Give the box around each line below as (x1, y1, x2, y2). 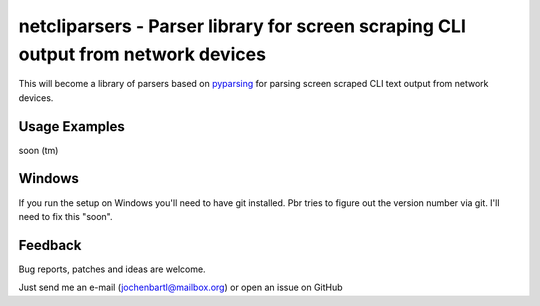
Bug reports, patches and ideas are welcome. (18, 263, 206, 275)
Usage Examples (18, 118, 125, 135)
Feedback (18, 236, 82, 254)
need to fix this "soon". (18, 210, 113, 222)
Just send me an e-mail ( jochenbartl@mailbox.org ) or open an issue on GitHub (18, 281, 344, 294)
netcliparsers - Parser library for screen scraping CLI (18, 15, 467, 37)
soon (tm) (18, 144, 59, 156)
